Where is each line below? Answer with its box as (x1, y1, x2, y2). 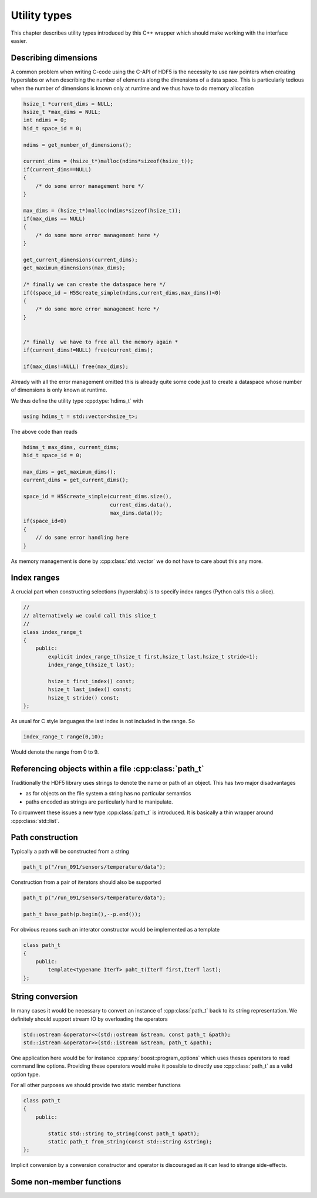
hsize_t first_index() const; (48, 678, 135, 684)
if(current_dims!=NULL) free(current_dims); (23, 347, 154, 353)
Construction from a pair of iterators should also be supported (11, 879, 161, 886)
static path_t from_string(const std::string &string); (48, 1139, 213, 1145)
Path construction (11, 832, 79, 842)
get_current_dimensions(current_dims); (23, 257, 138, 264)
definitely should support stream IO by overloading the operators (11, 1015, 168, 1022)
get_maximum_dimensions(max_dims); (23, 265, 126, 271)
